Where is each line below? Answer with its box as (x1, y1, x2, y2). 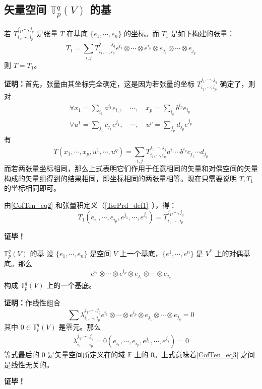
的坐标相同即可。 (4, 183, 60, 193)
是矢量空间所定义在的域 (47, 349, 125, 360)
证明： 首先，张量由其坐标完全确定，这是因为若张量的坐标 (4, 79, 194, 89)
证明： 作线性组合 (4, 297, 60, 307)
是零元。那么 (58, 321, 101, 332)
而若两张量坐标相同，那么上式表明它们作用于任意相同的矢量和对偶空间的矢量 (4, 163, 258, 174)
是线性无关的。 (4, 359, 53, 369)
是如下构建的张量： (171, 28, 235, 38)
